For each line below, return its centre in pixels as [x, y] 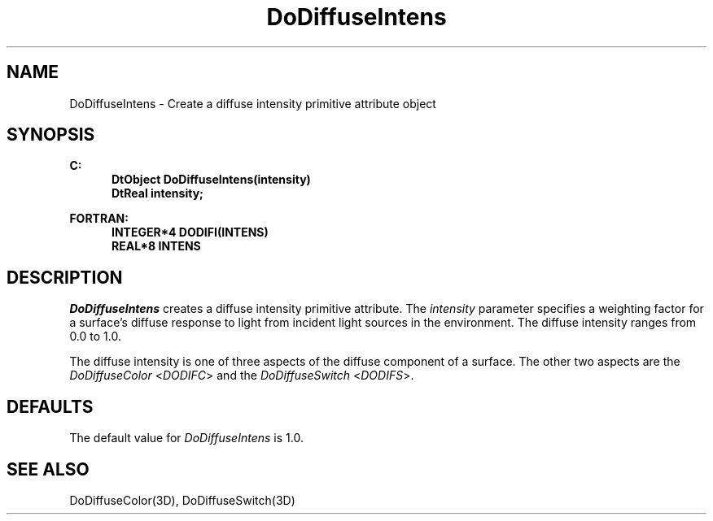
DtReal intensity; [157, 193]
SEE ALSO [48, 469]
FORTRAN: [99, 219]
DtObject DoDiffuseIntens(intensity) [211, 180]
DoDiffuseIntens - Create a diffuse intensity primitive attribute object [253, 103]
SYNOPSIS [51, 135]
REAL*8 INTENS [156, 246]
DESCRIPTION [65, 277]
